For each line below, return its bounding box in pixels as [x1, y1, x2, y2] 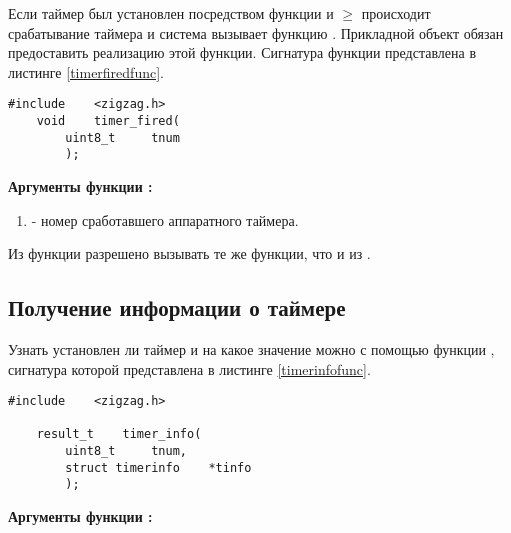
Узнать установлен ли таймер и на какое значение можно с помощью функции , [8, 338, 495, 359]
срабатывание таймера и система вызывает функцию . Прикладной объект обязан [8, 22, 504, 43]
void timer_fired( [36, 114, 180, 129]
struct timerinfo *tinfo [65, 460, 252, 475]
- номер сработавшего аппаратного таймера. [31, 209, 299, 230]
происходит [361, 3, 431, 23]
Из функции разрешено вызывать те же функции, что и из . [8, 243, 371, 264]
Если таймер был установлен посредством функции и [8, 3, 334, 23]
